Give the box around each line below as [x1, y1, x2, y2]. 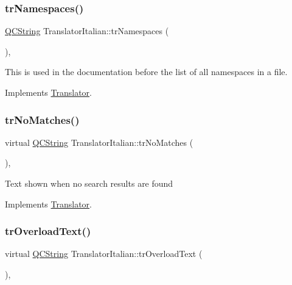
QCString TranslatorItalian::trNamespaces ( [5, 24, 169, 37]
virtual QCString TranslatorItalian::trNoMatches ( [5, 135, 193, 148]
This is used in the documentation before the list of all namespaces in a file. [5, 65, 288, 78]
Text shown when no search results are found [5, 177, 173, 189]
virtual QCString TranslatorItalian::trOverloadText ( [5, 247, 203, 260]
